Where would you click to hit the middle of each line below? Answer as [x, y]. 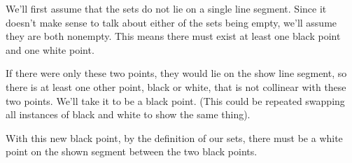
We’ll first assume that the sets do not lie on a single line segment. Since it [166, 8]
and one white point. [50, 49]
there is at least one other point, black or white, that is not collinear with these [176, 86]
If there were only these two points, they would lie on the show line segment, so [176, 73]
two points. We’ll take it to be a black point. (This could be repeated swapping [175, 100]
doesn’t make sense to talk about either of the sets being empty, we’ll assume [171, 22]
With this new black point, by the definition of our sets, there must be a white [174, 137]
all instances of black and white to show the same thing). [128, 114]
